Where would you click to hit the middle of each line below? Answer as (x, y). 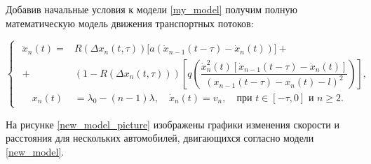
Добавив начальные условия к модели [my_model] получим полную (151, 9)
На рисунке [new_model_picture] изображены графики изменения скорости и (173, 124)
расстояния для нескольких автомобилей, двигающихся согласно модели (160, 138)
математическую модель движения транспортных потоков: (130, 23)
